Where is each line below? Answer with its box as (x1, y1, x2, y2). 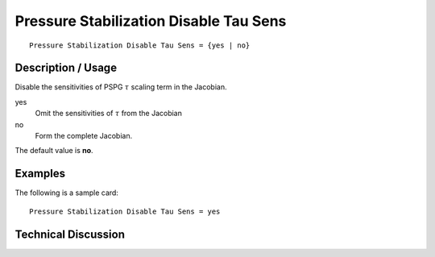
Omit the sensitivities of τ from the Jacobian (35, 109, 183, 118)
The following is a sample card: (14, 188, 118, 197)
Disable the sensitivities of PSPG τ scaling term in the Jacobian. (14, 82, 227, 92)
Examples (14, 167, 66, 180)
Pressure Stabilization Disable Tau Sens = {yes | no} (29, 40, 251, 50)
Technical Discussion (14, 227, 125, 241)
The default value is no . (14, 146, 93, 155)
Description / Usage (14, 61, 117, 75)
